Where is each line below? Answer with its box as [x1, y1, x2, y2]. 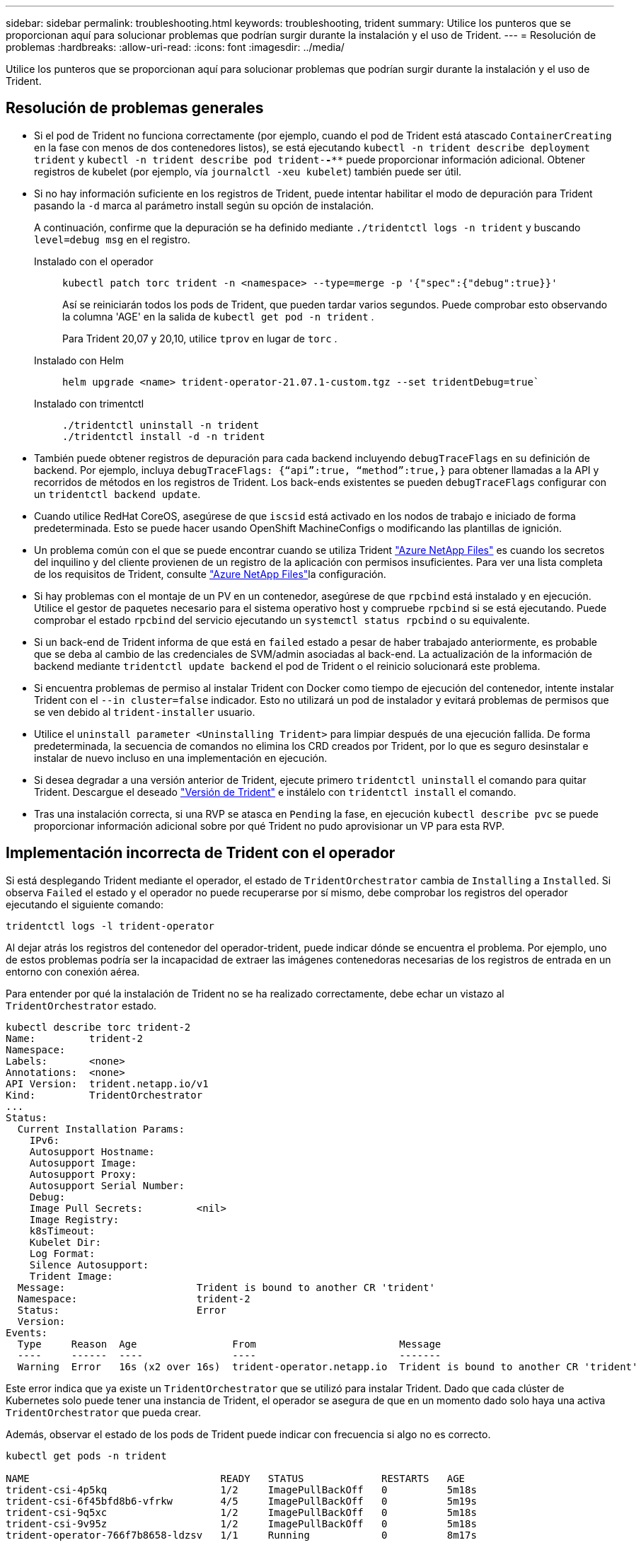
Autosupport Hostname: [29, 1145, 155, 1157]
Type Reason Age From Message [17, 1338, 441, 1350]
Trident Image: [29, 1270, 113, 1282]
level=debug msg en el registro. [34, 233, 190, 245]
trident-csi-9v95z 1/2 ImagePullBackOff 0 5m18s [6, 1517, 477, 1529]
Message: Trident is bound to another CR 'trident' [17, 1281, 435, 1293]
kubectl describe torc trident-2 [6, 1021, 191, 1033]
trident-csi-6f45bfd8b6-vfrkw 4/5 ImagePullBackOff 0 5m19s [6, 1495, 477, 1507]
